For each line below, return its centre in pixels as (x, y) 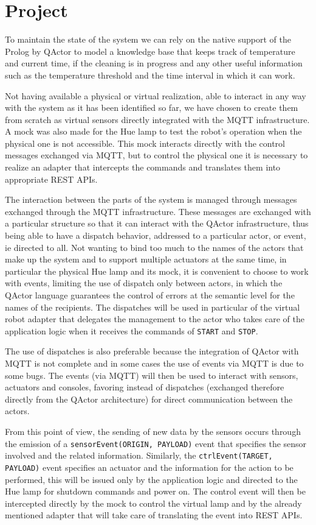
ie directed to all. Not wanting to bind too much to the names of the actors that (154, 247)
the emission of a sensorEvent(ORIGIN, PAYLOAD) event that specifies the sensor (156, 443)
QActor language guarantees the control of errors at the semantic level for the (150, 295)
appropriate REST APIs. (51, 179)
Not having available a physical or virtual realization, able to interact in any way (156, 95)
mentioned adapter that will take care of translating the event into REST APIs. (154, 515)
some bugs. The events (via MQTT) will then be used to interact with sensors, (152, 375)
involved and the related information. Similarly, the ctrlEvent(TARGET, (139, 455)
